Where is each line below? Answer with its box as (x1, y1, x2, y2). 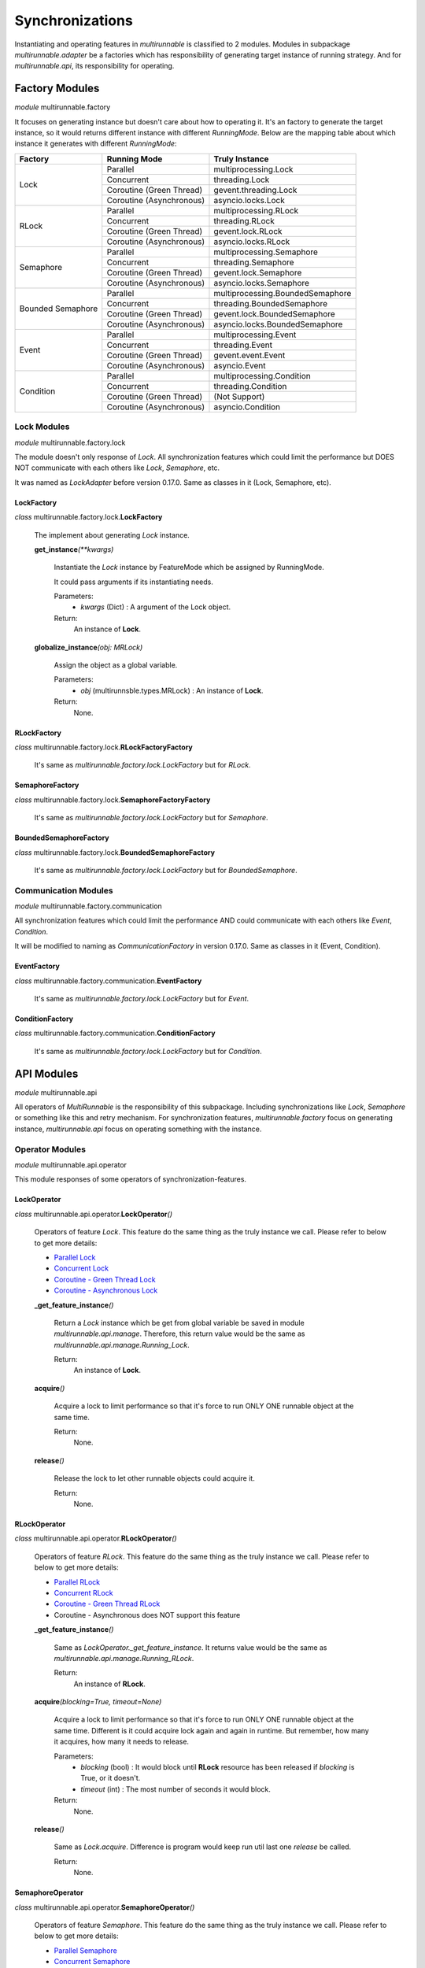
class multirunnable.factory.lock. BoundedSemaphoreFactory (14, 847, 216, 857)
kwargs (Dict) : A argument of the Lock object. (80, 602, 231, 612)
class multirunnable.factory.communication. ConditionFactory (14, 1028, 216, 1038)
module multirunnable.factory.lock (14, 438, 126, 447)
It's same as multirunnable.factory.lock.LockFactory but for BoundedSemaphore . (34, 865, 298, 875)
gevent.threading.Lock (213, 184, 297, 195)
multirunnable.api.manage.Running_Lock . (54, 1340, 190, 1349)
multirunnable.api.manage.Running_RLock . (54, 1653, 194, 1663)
